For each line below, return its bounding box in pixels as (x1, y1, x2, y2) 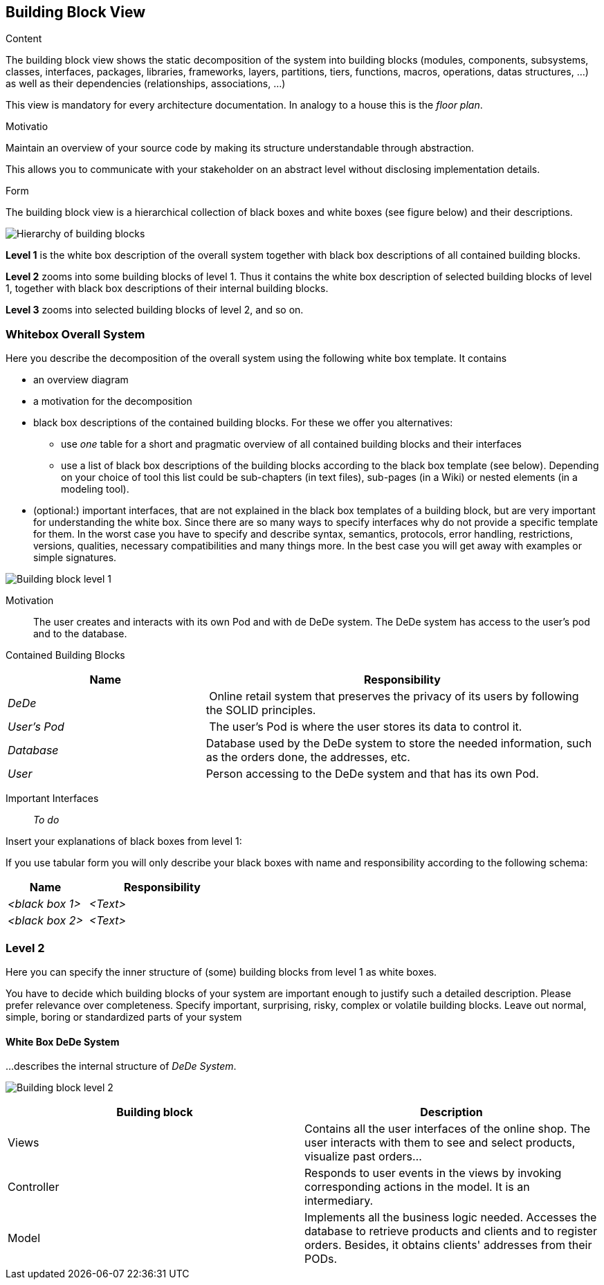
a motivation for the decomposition (33, 395, 192, 408)
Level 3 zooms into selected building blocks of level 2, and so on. (6, 304, 304, 316)
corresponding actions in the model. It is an (304, 1180, 530, 1194)
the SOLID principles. (205, 703, 316, 718)
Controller (8, 1180, 60, 1194)
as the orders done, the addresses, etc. (205, 750, 410, 765)
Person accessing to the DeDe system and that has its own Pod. (205, 767, 539, 781)
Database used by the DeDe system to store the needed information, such (205, 736, 592, 751)
